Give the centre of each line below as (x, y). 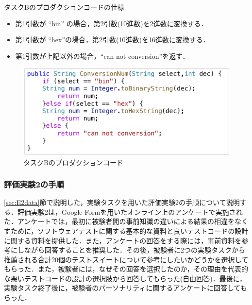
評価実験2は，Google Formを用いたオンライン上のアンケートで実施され (130, 212)
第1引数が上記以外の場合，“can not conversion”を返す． (102, 56)
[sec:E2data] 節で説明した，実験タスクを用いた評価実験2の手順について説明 (122, 202)
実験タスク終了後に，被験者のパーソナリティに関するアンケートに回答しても (126, 288)
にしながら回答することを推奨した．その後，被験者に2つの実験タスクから (128, 250)
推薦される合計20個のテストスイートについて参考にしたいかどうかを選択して (126, 259)
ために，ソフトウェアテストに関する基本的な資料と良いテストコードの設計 (129, 230)
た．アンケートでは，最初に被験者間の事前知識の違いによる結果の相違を (119, 221)
